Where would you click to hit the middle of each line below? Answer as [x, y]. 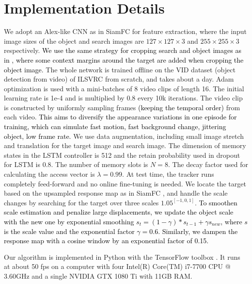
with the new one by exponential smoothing [69, 221]
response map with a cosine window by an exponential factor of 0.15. [106, 241]
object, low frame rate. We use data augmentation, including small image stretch [124, 136]
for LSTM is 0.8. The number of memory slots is [76, 164]
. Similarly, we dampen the [198, 231]
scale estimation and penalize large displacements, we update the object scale [119, 212]
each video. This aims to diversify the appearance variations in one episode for [120, 117]
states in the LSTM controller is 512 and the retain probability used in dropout [122, 155]
